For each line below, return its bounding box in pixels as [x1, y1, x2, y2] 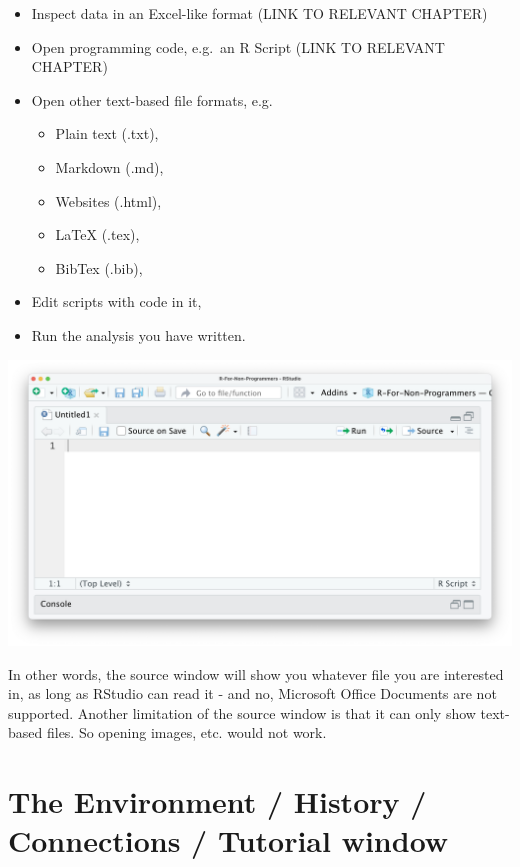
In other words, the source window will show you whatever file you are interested [8, 663, 504, 684]
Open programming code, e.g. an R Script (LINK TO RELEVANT [31, 36, 445, 57]
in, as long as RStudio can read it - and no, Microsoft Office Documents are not [8, 683, 497, 704]
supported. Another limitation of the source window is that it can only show [8, 702, 476, 723]
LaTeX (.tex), [55, 224, 140, 245]
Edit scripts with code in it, [31, 291, 202, 312]
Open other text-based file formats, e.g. [31, 89, 273, 110]
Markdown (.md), [55, 156, 164, 177]
